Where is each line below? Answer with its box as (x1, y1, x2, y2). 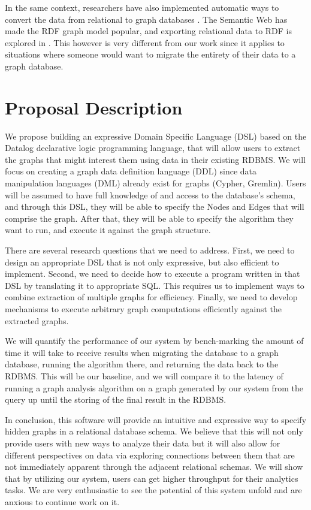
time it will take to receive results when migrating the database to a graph (5, 346, 279, 358)
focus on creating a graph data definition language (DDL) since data (5, 165, 257, 177)
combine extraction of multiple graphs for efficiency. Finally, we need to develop (5, 291, 298, 303)
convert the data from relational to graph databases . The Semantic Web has (5, 13, 288, 25)
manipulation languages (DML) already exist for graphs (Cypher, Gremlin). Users (5, 177, 306, 189)
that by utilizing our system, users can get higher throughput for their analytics (5, 472, 298, 484)
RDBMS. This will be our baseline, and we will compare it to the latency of (5, 369, 283, 382)
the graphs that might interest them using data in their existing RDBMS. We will (5, 153, 306, 165)
